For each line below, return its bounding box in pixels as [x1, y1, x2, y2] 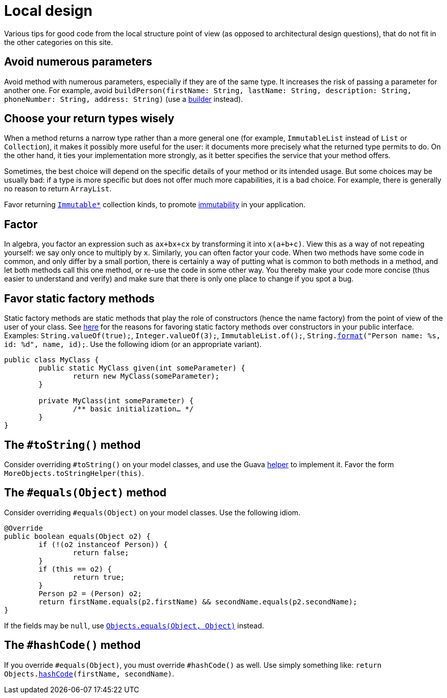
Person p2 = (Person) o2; [38, 589, 142, 598]
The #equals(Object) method [4, 486, 167, 499]
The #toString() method [4, 438, 141, 451]
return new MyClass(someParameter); [73, 372, 220, 381]
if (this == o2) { [38, 564, 112, 573]
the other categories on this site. [4, 37, 113, 47]
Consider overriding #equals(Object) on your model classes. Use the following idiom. [4, 508, 300, 517]
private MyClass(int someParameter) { [38, 397, 194, 405]
